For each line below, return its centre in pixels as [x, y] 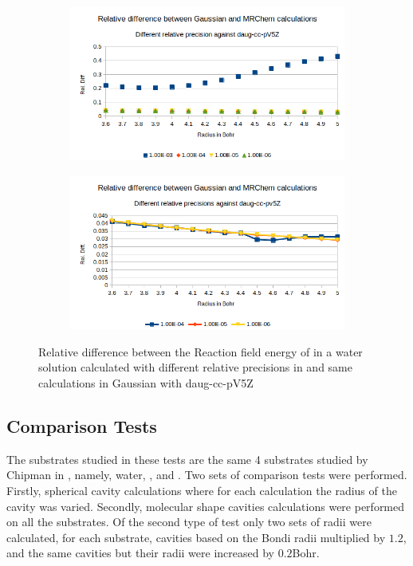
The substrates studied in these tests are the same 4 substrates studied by [187, 459]
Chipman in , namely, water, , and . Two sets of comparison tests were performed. [207, 475]
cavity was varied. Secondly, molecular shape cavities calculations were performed [206, 506]
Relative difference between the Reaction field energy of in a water [201, 351]
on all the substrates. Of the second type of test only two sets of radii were [189, 522]
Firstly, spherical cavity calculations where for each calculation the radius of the [202, 490]
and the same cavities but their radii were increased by [140, 553]
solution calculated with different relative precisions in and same [195, 367]
